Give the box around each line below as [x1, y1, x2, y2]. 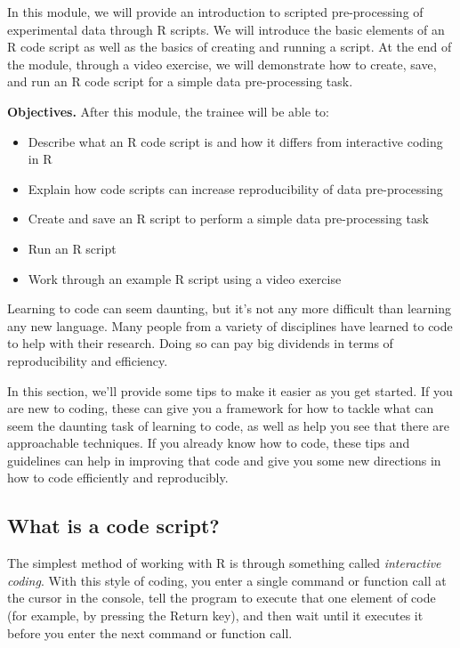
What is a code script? [7, 512, 220, 539]
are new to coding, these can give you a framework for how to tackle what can [7, 399, 434, 417]
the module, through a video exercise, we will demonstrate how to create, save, [7, 54, 437, 73]
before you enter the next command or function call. [7, 623, 293, 642]
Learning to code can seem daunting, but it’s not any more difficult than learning [7, 299, 452, 318]
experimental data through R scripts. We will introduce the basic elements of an [7, 20, 445, 38]
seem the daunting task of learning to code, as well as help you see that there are [7, 416, 450, 434]
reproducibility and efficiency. [7, 351, 168, 369]
